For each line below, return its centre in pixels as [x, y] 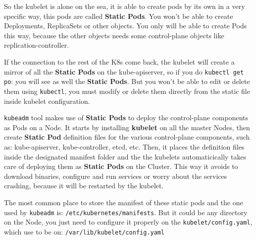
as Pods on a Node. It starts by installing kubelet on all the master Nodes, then [127, 127]
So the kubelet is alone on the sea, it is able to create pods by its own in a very [125, 6]
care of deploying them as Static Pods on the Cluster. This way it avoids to [121, 166]
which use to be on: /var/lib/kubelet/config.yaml [84, 231]
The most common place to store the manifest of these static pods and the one [124, 202]
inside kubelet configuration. [47, 101]
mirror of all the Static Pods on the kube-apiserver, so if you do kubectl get [124, 71]
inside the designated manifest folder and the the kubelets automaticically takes [125, 156]
